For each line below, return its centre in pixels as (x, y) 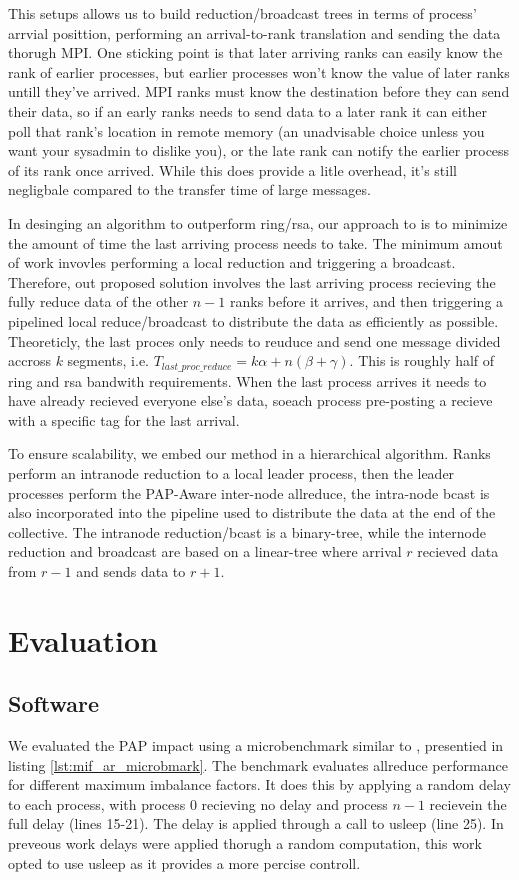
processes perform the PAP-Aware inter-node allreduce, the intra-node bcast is (249, 492)
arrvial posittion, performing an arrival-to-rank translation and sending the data (254, 32)
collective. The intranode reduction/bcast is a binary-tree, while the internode (247, 531)
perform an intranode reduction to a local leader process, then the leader (231, 472)
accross (29, 360)
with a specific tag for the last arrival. (124, 419)
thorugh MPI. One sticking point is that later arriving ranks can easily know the (255, 52)
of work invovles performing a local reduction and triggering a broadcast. (232, 262)
